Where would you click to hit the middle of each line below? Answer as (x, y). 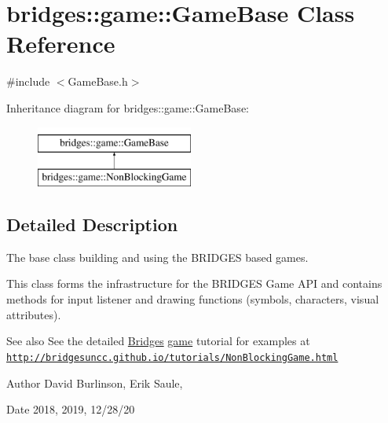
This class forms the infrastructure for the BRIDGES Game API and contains (194, 283)
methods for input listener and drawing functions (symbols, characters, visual (193, 299)
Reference (61, 44)
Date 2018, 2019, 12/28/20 (71, 409)
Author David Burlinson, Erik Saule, (95, 383)
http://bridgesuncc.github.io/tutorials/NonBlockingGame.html (172, 357)
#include (28, 81)
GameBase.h (98, 81)
